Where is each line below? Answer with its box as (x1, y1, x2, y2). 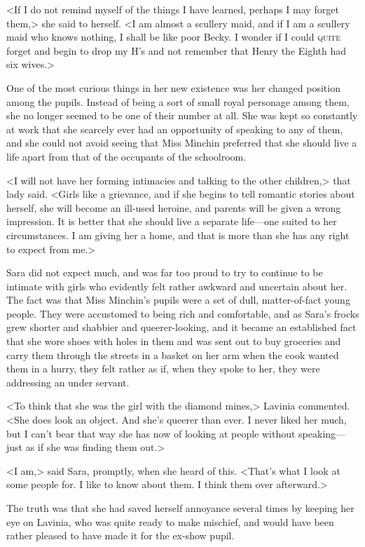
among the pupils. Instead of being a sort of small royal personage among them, (6, 94, 350, 109)
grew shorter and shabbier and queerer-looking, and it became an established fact (6, 320, 357, 335)
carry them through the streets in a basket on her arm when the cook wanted (6, 347, 339, 362)
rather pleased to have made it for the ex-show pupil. (6, 528, 235, 543)
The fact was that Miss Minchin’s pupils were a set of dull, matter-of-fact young (6, 292, 350, 307)
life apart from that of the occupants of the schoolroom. (6, 149, 247, 163)
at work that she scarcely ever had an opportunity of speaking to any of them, (6, 121, 343, 136)
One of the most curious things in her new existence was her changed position (6, 80, 340, 95)
